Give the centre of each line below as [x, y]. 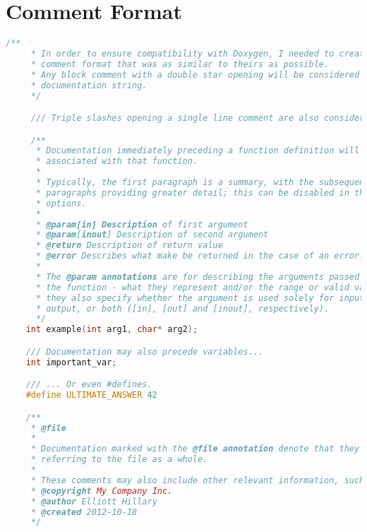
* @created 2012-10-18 [84, 512]
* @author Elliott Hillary [94, 501]
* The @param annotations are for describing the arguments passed [198, 277]
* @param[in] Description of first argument [142, 224]
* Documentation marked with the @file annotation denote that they [195, 449]
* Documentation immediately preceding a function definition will [198, 151]
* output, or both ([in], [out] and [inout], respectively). [182, 308]
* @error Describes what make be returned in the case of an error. [200, 256]
